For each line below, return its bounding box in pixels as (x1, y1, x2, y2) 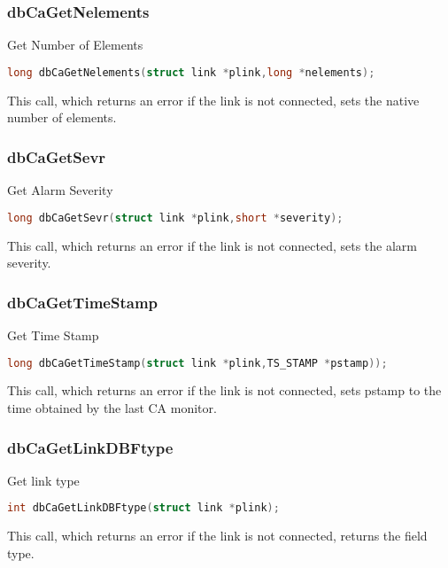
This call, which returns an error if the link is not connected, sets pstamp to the (7, 381, 442, 400)
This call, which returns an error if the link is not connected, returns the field (7, 526, 428, 545)
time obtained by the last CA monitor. (7, 399, 217, 417)
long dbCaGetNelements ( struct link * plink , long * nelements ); (7, 66, 375, 79)
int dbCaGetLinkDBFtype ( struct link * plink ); (7, 502, 280, 515)
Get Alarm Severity (7, 181, 113, 199)
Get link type (7, 471, 80, 489)
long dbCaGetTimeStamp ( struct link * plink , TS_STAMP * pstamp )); (7, 356, 388, 370)
